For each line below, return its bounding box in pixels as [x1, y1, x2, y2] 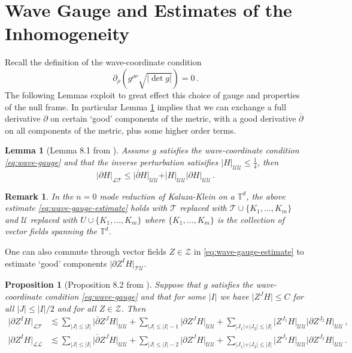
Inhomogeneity [5, 21, 130, 46]
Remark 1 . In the [5, 189, 74, 202]
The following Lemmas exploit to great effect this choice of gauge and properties [5, 88, 300, 101]
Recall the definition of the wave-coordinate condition [5, 56, 202, 68]
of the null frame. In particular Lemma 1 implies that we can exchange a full [5, 100, 287, 113]
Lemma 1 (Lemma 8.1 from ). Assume [5, 144, 150, 156]
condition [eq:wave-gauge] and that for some [45, 290, 206, 303]
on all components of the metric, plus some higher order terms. [5, 123, 236, 136]
